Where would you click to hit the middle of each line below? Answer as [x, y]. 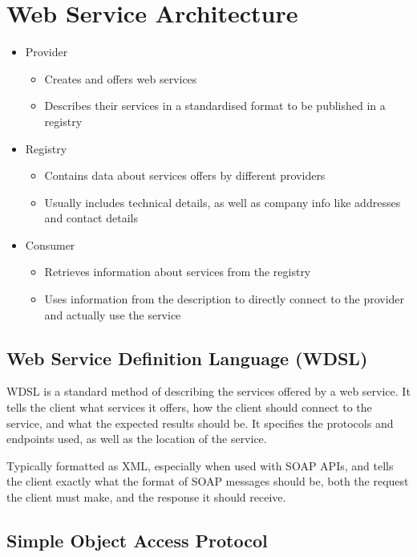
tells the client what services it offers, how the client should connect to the [189, 407]
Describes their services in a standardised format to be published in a [215, 106]
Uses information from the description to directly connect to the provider [225, 299]
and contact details [91, 218]
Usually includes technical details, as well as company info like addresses [223, 202]
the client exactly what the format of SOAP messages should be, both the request [208, 481]
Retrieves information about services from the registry [178, 272]
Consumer [50, 244]
